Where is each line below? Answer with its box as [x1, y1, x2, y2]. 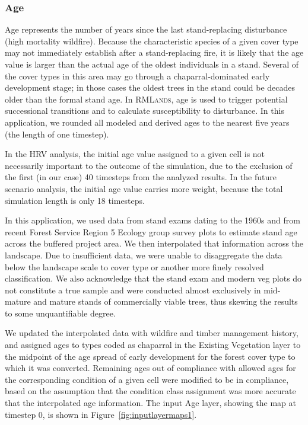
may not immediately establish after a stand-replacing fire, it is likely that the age [5, 46, 304, 59]
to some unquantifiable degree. [5, 306, 116, 319]
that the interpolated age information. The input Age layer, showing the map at [5, 397, 296, 409]
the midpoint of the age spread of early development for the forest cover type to [5, 350, 296, 362]
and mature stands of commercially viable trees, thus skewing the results [33, 295, 298, 308]
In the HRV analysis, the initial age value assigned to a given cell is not [5, 148, 265, 160]
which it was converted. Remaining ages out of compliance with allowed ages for [5, 362, 296, 374]
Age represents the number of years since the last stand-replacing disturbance [5, 23, 287, 36]
